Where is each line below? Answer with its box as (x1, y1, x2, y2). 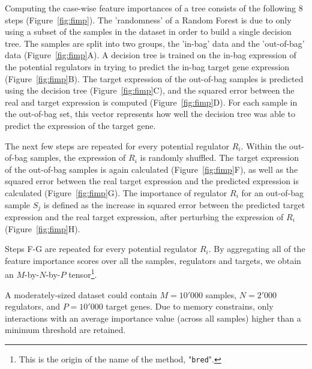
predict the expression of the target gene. (5, 119, 156, 131)
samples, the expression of (30, 151, 126, 164)
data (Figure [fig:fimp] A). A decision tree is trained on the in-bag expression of (5, 49, 296, 61)
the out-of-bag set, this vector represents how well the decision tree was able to (5, 107, 295, 120)
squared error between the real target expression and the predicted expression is (5, 175, 299, 187)
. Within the (241, 139, 287, 152)
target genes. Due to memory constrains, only (106, 300, 274, 313)
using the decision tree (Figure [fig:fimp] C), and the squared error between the (5, 84, 295, 97)
